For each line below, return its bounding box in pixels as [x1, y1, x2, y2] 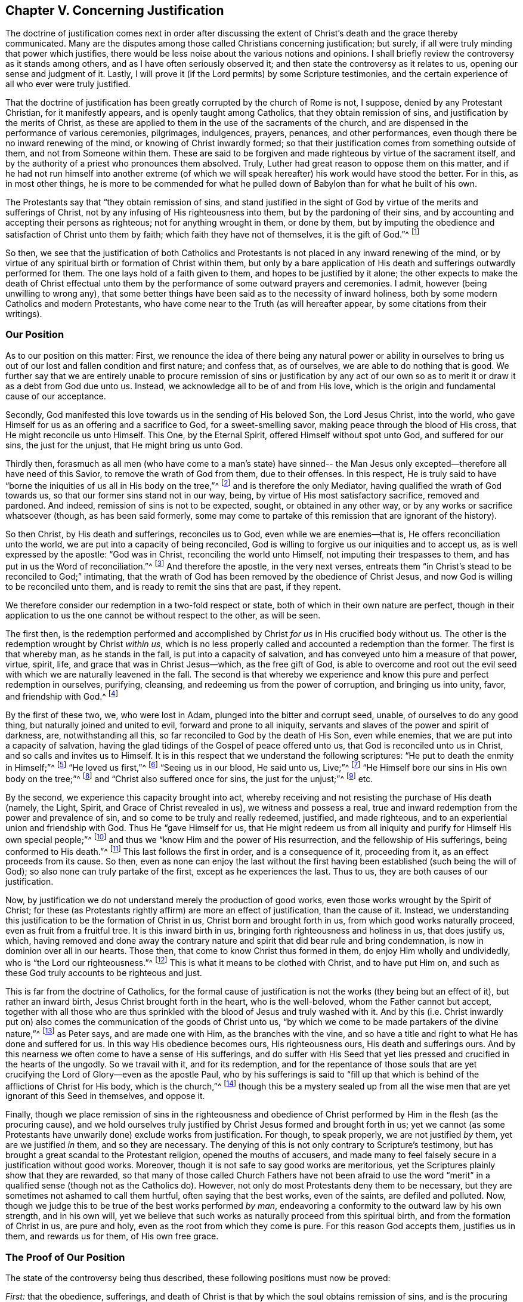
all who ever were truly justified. [5, 79, 131, 90]
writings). [5, 309, 42, 319]
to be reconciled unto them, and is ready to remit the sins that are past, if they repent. [5, 581, 341, 592]
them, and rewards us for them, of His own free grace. [5, 1231, 219, 1242]
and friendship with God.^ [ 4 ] [5, 690, 118, 701]
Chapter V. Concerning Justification [5, 3, 224, 18]
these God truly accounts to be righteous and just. [5, 968, 202, 978]
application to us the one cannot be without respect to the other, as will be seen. [5, 610, 321, 621]
